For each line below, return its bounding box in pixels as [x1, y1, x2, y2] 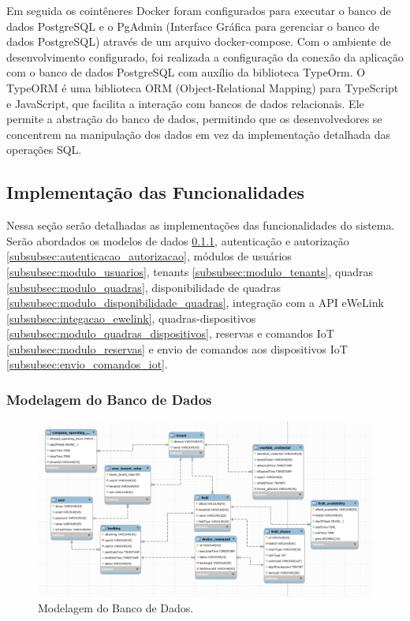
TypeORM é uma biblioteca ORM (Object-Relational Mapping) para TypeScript [6, 79, 399, 95]
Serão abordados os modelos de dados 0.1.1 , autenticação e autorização [6, 232, 349, 249]
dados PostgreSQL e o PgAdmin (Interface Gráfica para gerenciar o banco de [6, 17, 380, 34]
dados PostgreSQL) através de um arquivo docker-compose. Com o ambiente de [6, 33, 391, 50]
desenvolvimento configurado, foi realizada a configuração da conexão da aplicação [6, 48, 404, 65]
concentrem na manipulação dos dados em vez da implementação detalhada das [6, 125, 391, 142]
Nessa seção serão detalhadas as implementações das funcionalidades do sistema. [6, 217, 395, 234]
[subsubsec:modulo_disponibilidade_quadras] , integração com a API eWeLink [6, 294, 384, 311]
